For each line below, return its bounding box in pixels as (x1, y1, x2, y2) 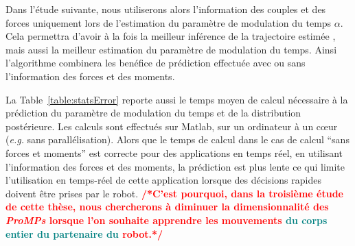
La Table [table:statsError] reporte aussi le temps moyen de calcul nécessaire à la (5, 92, 348, 106)
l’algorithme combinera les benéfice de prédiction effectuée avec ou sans (5, 56, 306, 70)
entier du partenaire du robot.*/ (5, 226, 163, 241)
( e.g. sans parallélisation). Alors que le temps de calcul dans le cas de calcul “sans (5, 132, 350, 147)
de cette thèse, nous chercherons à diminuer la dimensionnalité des (5, 199, 329, 214)
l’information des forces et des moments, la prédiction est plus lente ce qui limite (5, 159, 345, 173)
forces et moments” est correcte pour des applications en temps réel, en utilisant (5, 145, 343, 160)
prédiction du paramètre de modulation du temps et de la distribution (5, 106, 301, 120)
